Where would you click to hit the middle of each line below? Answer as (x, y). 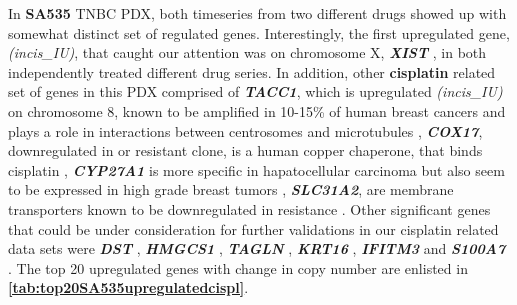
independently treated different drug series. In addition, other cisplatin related (252, 71)
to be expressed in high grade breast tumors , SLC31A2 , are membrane (231, 189)
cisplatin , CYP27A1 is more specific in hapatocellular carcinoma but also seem (256, 169)
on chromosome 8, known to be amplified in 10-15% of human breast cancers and (257, 110)
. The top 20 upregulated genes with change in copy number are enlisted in (238, 267)
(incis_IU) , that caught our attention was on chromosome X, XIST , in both (247, 52)
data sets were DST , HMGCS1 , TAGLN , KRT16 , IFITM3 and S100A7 (257, 248)
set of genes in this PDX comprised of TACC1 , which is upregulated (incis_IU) (255, 91)
